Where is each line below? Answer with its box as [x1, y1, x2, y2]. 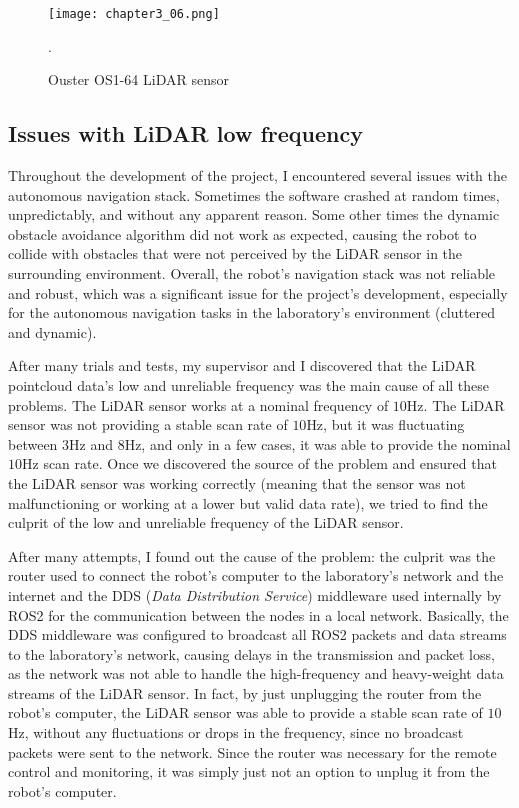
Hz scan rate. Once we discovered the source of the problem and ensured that [22, 453, 497, 474]
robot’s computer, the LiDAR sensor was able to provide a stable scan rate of [8, 702, 483, 723]
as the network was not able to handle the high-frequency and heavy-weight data [8, 663, 504, 684]
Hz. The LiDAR [406, 394, 505, 415]
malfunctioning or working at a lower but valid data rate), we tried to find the [8, 492, 488, 513]
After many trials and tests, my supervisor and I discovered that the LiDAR [8, 355, 476, 376]
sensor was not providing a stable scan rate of [8, 414, 288, 435]
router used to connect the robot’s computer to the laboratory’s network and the [8, 565, 504, 586]
